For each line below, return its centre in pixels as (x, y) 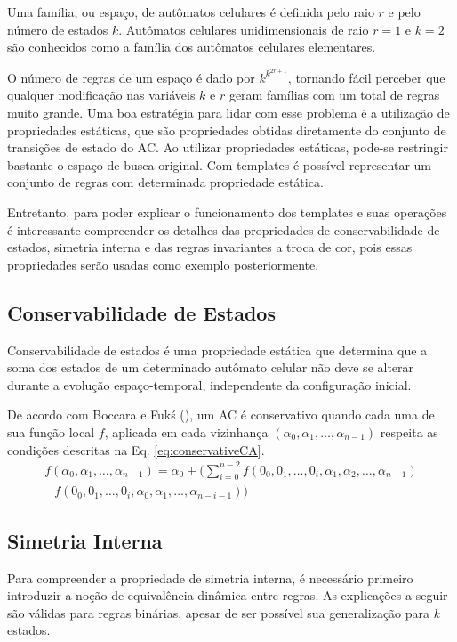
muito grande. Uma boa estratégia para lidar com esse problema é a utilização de (228, 113)
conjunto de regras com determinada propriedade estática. (165, 182)
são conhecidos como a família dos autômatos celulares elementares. (192, 47)
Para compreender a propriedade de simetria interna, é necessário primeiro (210, 577)
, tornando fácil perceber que (366, 77)
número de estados (58, 29)
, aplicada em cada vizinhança (186, 431)
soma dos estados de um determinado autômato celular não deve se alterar (211, 367)
